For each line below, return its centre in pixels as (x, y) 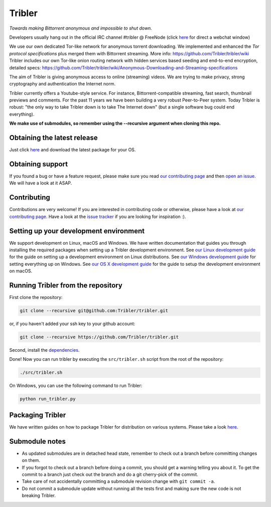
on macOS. (21, 271)
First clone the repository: (36, 297)
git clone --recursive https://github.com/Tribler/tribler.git (99, 337)
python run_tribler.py (48, 399)
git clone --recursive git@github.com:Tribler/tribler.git (94, 311)
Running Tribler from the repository (66, 286)
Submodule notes (38, 441)
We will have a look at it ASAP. (41, 183)
